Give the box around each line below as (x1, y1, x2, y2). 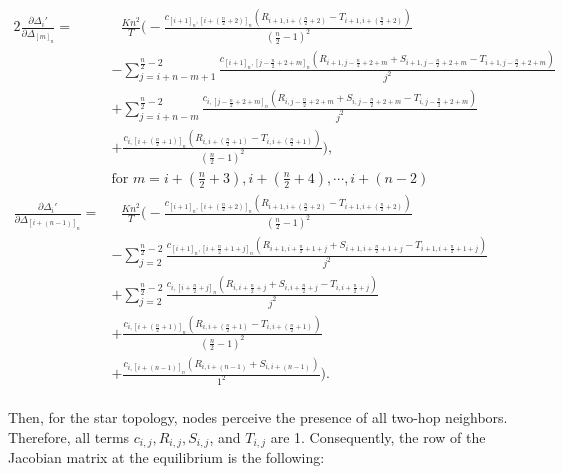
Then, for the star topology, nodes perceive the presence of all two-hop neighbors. (8, 407, 508, 427)
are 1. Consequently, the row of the (270, 426, 486, 447)
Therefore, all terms (8, 426, 130, 447)
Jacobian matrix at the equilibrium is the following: (8, 447, 325, 468)
